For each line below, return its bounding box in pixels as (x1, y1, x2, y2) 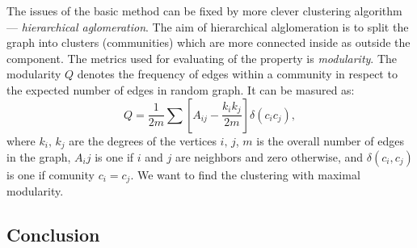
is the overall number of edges (256, 132, 404, 149)
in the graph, (6, 149, 71, 166)
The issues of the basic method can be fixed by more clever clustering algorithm (6, 2, 402, 19)
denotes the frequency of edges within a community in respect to (77, 65, 398, 82)
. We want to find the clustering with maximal (130, 166, 360, 183)
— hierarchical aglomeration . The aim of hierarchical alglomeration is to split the (6, 18, 409, 35)
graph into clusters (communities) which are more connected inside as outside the (6, 34, 411, 51)
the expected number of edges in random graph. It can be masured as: (6, 81, 355, 98)
